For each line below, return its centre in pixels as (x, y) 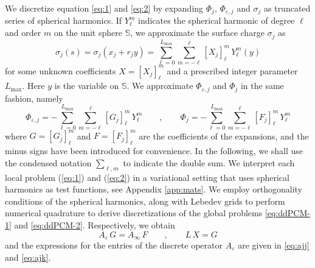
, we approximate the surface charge (197, 33)
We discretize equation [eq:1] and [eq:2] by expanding (104, 8)
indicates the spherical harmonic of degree (216, 20)
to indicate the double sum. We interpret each (209, 162)
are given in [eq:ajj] (274, 245)
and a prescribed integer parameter (232, 70)
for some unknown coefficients (61, 70)
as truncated (287, 8)
